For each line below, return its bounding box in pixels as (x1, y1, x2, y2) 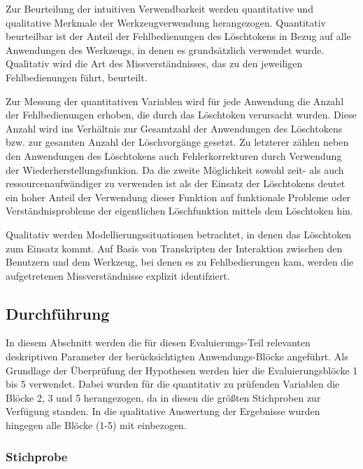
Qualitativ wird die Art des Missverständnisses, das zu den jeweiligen (6, 56, 303, 71)
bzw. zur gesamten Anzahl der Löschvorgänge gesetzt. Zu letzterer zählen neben (6, 135, 349, 149)
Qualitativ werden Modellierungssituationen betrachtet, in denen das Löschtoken (6, 226, 352, 241)
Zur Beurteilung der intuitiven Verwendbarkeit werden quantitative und (6, 1, 313, 15)
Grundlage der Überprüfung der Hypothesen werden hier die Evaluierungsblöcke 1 (6, 362, 358, 377)
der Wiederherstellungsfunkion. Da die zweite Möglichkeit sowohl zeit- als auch (6, 162, 344, 177)
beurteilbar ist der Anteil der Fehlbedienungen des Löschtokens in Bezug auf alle (6, 29, 351, 43)
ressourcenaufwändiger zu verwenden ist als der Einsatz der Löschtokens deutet (6, 176, 346, 191)
